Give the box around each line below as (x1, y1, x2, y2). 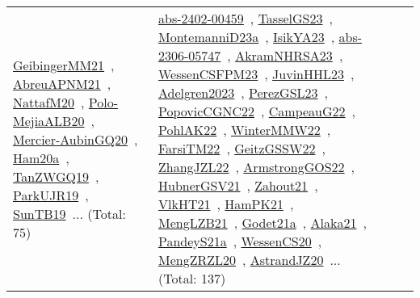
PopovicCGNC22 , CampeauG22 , (157, 102, 356, 120)
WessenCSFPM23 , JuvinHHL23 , (157, 65, 355, 83)
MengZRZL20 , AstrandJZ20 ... (157, 250, 341, 269)
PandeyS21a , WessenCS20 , (157, 232, 322, 250)
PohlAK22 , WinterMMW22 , (157, 120, 331, 139)
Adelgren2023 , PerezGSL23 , (157, 83, 329, 102)
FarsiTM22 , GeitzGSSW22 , (157, 139, 325, 157)
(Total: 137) (157, 269, 226, 288)
